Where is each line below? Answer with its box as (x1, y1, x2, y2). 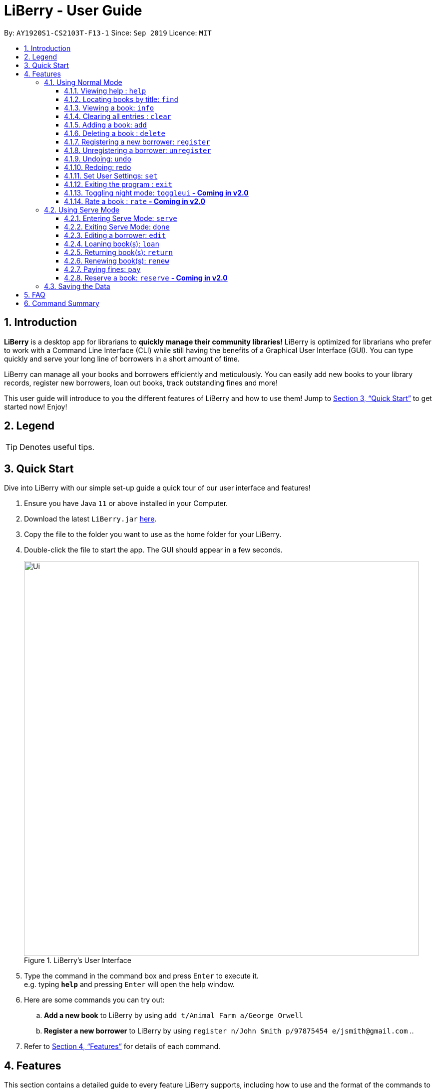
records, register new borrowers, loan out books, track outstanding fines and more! (4, 378, 278, 387)
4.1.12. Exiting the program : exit (64, 179, 172, 188)
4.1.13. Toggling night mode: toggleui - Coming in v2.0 (64, 188, 249, 197)
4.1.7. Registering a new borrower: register (64, 137, 210, 146)
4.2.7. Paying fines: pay (64, 264, 141, 273)
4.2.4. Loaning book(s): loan (64, 239, 159, 248)
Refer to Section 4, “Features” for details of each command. (24, 1042, 221, 1051)
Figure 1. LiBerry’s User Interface (24, 956, 131, 965)
